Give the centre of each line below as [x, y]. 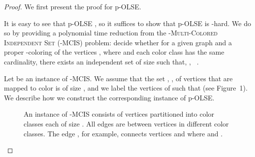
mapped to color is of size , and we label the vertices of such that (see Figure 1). [126, 88]
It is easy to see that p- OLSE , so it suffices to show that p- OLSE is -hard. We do [127, 23]
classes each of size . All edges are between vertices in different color [126, 123]
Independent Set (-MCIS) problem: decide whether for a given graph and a [118, 42]
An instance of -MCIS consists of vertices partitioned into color [119, 114]
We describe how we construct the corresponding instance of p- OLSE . [109, 97]
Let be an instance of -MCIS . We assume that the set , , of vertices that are [118, 78]
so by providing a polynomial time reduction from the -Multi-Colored [111, 33]
